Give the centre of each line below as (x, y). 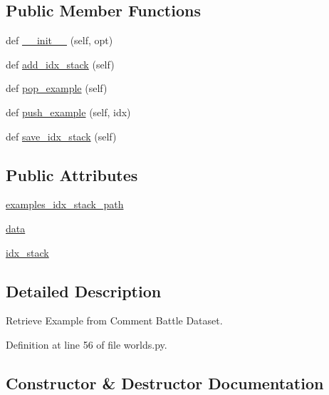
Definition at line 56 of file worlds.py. (87, 344)
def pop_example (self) (57, 88)
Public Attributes (72, 174)
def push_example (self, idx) (68, 112)
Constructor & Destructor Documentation (165, 383)
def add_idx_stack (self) (60, 64)
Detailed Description (84, 291)
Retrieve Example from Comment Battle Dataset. (114, 320)
